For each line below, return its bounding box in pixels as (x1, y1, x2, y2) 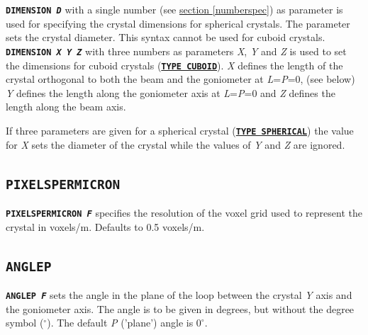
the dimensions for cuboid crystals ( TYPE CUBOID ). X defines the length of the (6, 57, 343, 72)
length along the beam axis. (6, 99, 126, 114)
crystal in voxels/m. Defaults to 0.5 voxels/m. (6, 219, 205, 234)
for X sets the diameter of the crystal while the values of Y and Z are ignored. (6, 137, 345, 152)
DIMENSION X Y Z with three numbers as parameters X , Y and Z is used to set (6, 43, 347, 58)
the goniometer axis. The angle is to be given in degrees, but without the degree (6, 301, 355, 316)
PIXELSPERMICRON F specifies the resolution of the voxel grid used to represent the (6, 205, 362, 220)
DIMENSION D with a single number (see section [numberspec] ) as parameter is (6, 2, 343, 16)
